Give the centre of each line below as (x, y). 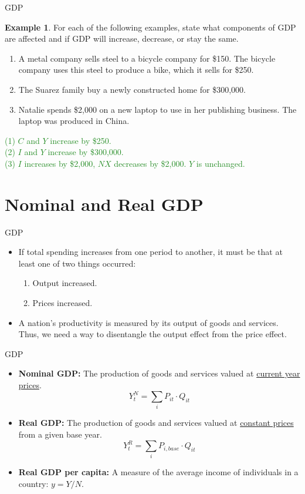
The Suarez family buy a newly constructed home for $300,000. (132, 89)
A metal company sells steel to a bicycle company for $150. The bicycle (147, 58)
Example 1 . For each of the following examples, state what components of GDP (150, 27)
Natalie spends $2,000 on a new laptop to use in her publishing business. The (157, 109)
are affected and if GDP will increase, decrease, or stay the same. (122, 38)
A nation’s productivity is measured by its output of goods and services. (148, 322)
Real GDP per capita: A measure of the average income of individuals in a (158, 472)
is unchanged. (221, 163)
